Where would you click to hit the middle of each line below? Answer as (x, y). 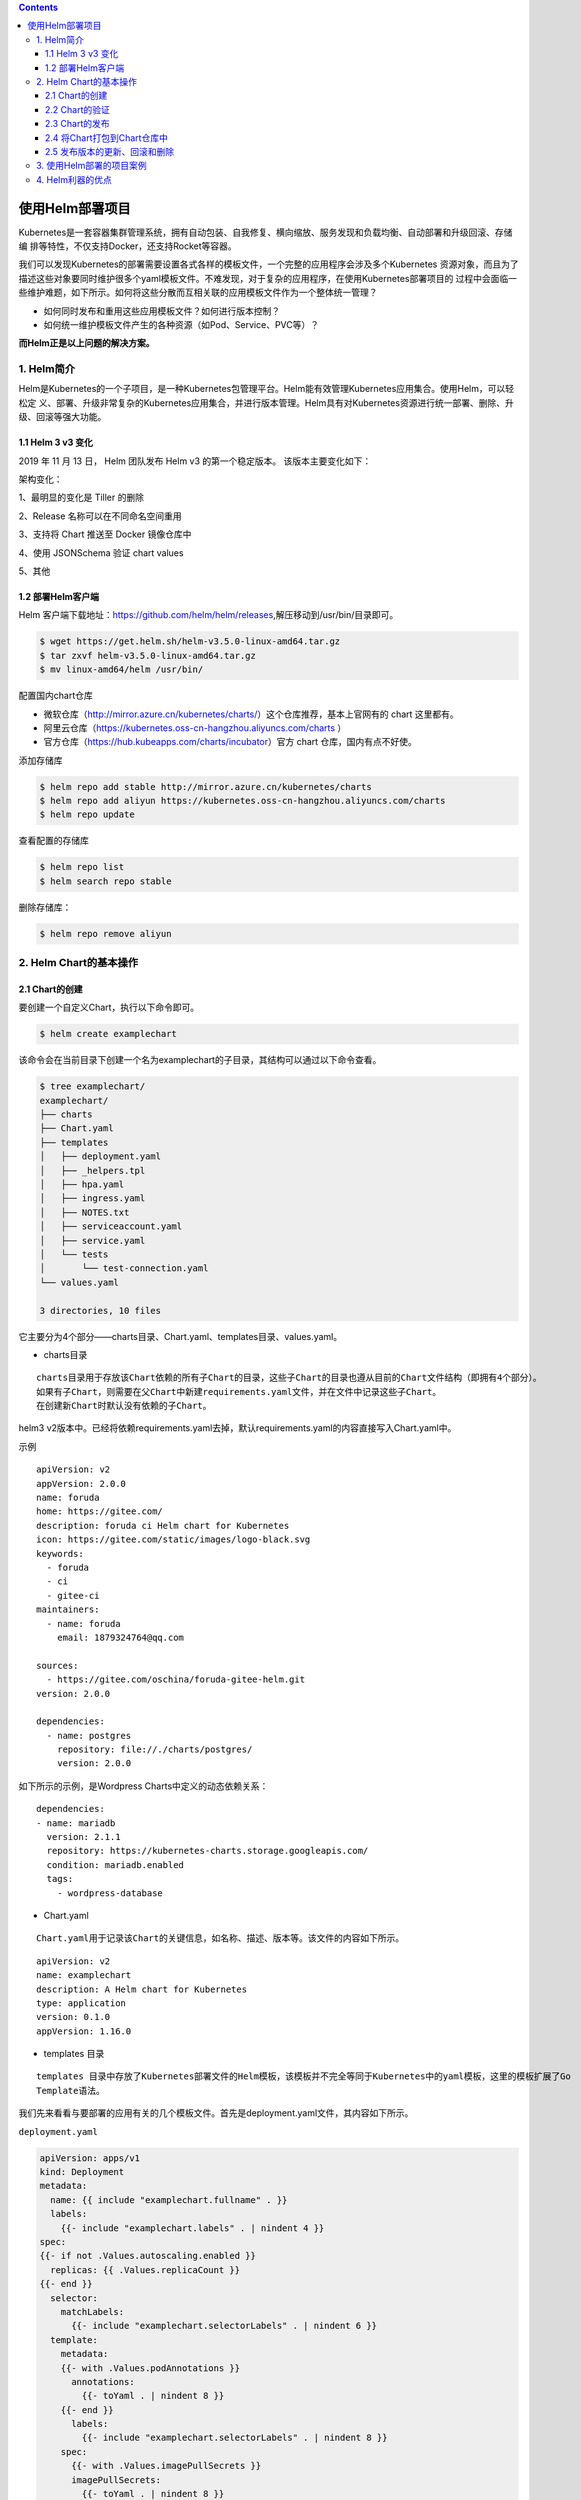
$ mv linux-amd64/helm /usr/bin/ (121, 669)
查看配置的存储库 (53, 841)
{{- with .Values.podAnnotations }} (150, 2368)
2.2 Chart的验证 (77, 109)
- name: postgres (89, 1735)
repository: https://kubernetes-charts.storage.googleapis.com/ (207, 1851)
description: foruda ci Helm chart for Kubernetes (163, 1525)
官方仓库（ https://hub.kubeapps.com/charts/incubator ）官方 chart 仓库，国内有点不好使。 (230, 742)
